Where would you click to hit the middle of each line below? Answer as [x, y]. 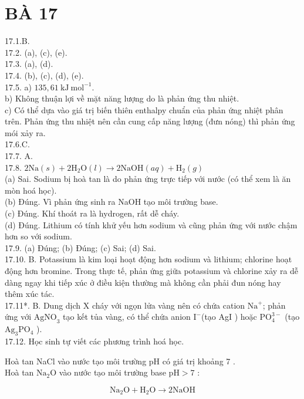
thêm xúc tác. [30, 294]
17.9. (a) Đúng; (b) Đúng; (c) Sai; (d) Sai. [80, 247]
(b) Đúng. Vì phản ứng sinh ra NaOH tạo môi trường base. [112, 202]
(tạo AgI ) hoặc [229, 317]
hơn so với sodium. [38, 236]
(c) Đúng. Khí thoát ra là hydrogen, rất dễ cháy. [92, 213]
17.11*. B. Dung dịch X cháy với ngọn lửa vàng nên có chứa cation [125, 305]
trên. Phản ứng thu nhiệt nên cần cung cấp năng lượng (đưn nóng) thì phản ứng [150, 121]
